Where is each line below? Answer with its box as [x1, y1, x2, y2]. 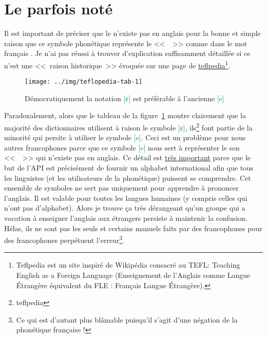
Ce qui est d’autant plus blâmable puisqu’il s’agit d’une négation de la [16, 314, 238, 325]
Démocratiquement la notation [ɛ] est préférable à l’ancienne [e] [25, 92, 224, 103]
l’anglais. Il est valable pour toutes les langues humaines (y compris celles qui [4, 192, 247, 203]
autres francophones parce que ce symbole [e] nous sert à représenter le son [4, 142, 240, 153]
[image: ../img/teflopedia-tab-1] [25, 78, 143, 86]
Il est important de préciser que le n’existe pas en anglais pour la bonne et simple [4, 28, 261, 39]
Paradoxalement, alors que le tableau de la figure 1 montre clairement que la [4, 110, 246, 121]
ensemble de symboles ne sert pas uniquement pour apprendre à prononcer [4, 182, 239, 193]
